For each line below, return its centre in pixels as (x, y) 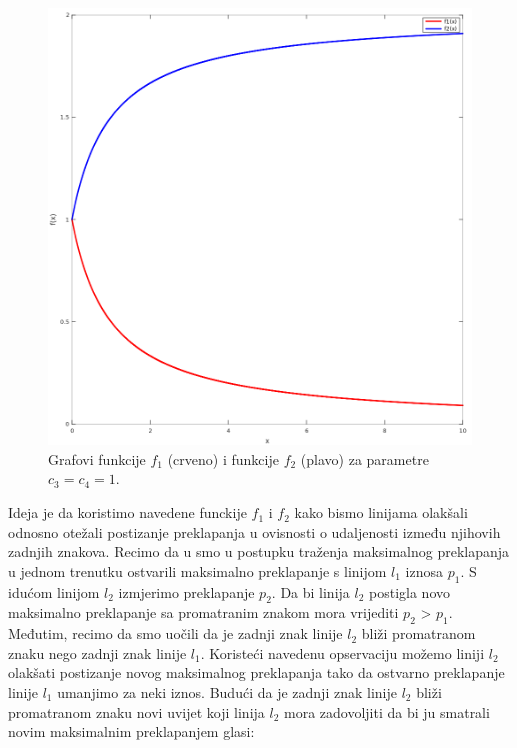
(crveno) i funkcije (223, 458)
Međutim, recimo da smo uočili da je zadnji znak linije (175, 633)
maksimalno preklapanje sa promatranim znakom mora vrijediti (203, 612)
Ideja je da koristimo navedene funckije (127, 512)
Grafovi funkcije (97, 458)
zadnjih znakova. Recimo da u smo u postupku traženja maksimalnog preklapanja (259, 551)
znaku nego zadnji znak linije (97, 652)
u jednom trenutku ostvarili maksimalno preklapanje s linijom (197, 570)
